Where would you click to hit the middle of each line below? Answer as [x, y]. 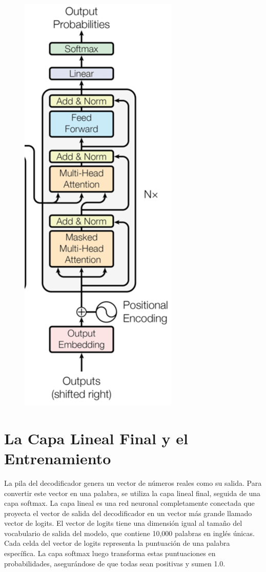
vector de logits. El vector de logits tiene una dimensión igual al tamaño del [123, 523]
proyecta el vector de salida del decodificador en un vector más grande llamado [128, 513]
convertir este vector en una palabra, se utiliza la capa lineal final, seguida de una [132, 493]
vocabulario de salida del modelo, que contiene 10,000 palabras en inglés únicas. [129, 533]
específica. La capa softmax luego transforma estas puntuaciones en [110, 553]
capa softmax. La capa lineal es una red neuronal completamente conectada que [129, 503]
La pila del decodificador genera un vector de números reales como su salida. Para [133, 482]
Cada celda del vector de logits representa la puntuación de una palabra [117, 543]
